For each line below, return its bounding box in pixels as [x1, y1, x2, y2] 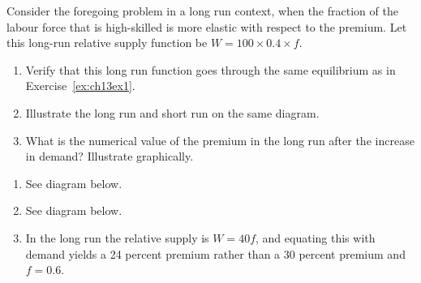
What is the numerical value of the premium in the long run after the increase [25, 131, 415, 148]
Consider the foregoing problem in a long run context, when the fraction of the [6, 2, 398, 19]
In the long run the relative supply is [25, 229, 209, 246]
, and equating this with [256, 229, 376, 246]
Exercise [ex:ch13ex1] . [25, 77, 135, 94]
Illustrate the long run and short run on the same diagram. [25, 104, 320, 121]
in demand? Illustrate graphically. [25, 148, 194, 165]
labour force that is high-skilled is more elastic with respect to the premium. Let [6, 18, 407, 35]
